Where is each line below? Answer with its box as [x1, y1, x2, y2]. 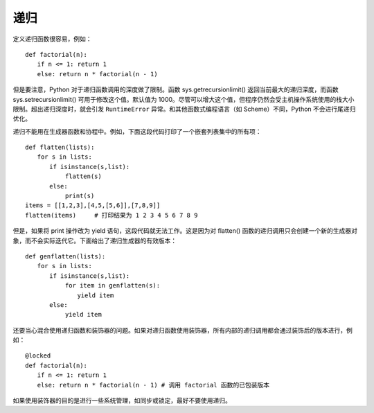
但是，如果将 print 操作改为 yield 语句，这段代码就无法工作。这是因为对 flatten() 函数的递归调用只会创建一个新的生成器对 [12, 227, 358, 235]
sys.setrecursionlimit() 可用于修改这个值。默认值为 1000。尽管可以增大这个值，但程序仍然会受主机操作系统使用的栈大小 [12, 95, 355, 103]
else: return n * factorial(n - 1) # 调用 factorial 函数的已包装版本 [37, 381, 270, 389]
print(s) [64, 192, 95, 200]
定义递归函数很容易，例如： [12, 35, 92, 43]
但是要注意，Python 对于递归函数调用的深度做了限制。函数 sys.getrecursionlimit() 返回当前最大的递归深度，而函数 [12, 85, 339, 94]
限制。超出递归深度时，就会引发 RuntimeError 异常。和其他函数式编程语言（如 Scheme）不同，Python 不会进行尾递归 [12, 105, 356, 113]
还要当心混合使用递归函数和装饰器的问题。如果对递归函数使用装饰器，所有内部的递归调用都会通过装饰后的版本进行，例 [12, 326, 353, 334]
